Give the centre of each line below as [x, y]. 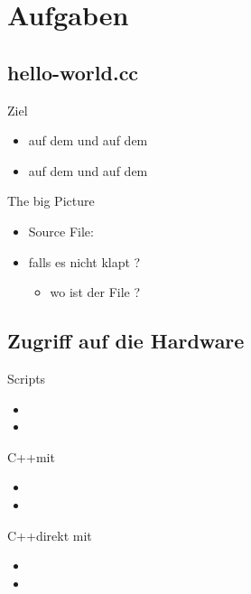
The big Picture [51, 201]
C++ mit [31, 456]
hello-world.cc [73, 72]
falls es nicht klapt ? [84, 261]
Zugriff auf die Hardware [126, 341]
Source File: [61, 231]
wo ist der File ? [95, 292]
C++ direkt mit [50, 535]
